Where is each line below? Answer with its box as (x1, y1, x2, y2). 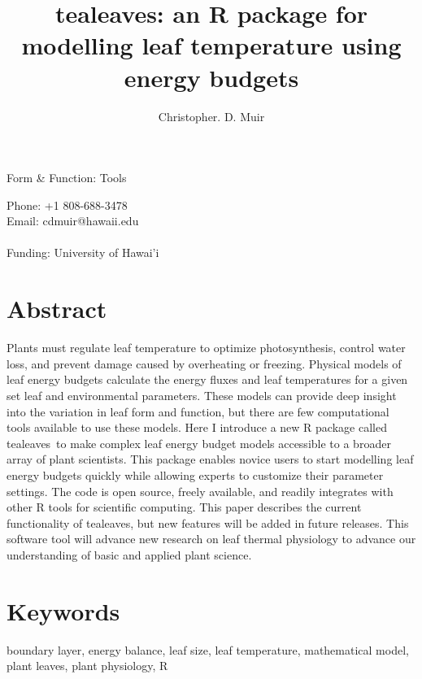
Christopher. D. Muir (158, 107, 265, 124)
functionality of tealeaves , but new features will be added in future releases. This (7, 514, 409, 531)
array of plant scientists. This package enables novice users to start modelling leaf (7, 450, 414, 468)
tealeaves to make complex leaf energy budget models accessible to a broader (7, 434, 391, 451)
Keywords (7, 594, 120, 627)
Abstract (7, 292, 107, 325)
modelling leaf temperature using (21, 28, 402, 62)
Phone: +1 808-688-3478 (7, 196, 128, 213)
